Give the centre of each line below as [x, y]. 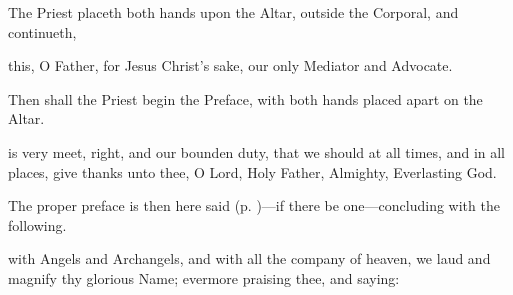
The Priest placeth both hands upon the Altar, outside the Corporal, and [233, 12]
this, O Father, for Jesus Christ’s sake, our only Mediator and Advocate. [230, 65]
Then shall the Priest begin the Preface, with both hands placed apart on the [245, 98]
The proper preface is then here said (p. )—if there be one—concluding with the [254, 205]
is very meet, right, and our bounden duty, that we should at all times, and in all [256, 151]
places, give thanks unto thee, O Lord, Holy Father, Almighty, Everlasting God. [252, 171]
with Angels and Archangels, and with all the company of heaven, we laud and [249, 258]
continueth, [42, 31]
